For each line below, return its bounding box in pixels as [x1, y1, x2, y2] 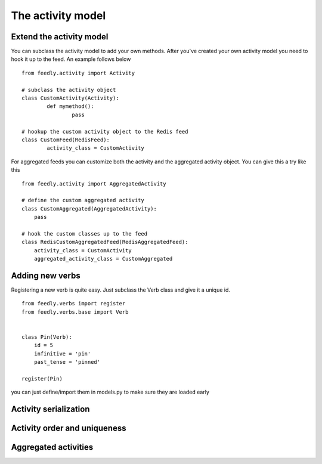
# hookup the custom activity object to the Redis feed [21, 128, 188, 135]
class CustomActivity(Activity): [21, 95, 119, 101]
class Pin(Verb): [21, 333, 72, 340]
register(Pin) [21, 375, 63, 382]
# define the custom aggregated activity [21, 197, 144, 204]
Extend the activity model [11, 32, 109, 42]
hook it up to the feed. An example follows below [11, 55, 131, 63]
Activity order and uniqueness [11, 423, 126, 434]
